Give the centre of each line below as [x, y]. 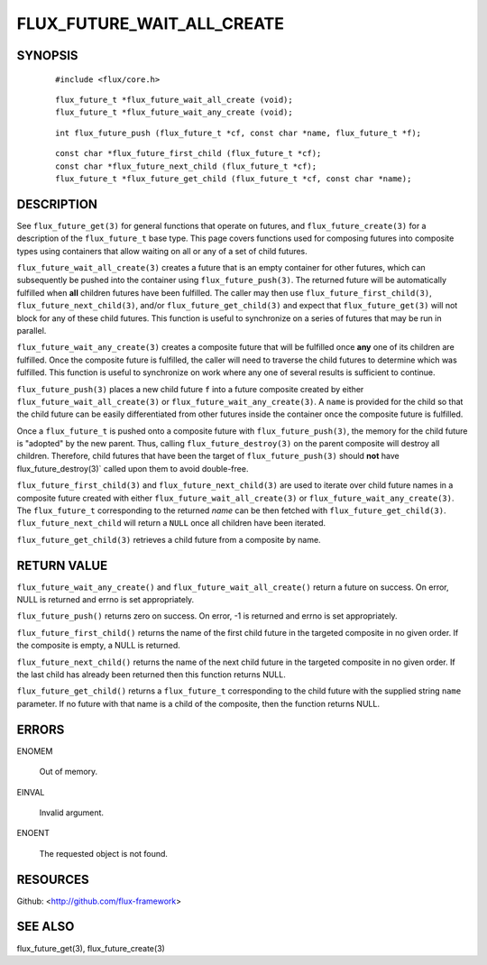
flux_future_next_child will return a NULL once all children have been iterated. [171, 523]
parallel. [32, 330]
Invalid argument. [71, 813]
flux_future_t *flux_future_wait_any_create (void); [174, 112]
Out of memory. [69, 772]
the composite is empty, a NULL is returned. [98, 646]
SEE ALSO [46, 927]
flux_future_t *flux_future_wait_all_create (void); [174, 100]
